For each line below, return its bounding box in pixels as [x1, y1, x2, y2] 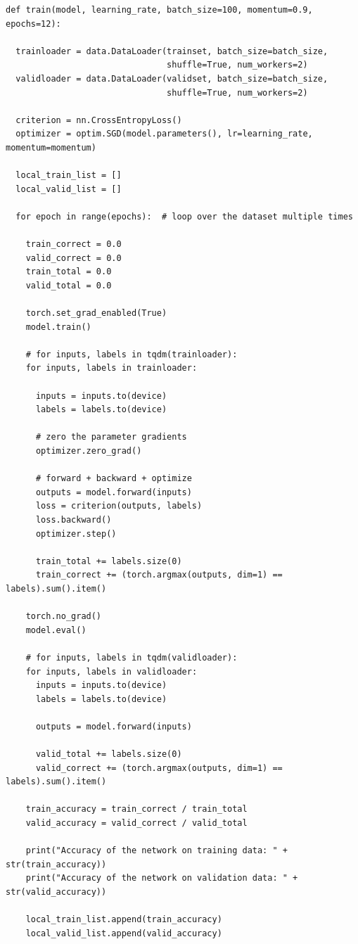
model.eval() [25, 625, 87, 635]
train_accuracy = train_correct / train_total [25, 804, 248, 815]
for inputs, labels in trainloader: [25, 363, 198, 374]
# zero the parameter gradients [35, 432, 187, 442]
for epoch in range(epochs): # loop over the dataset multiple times [15, 211, 353, 222]
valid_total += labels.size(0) [35, 749, 182, 760]
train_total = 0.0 [25, 267, 112, 277]
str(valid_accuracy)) [6, 887, 107, 897]
